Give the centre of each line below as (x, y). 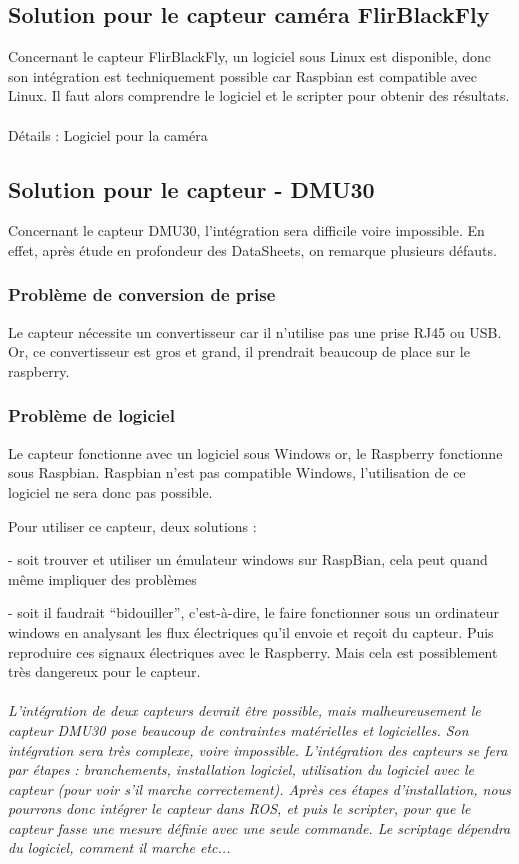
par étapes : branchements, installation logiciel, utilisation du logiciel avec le (241, 769)
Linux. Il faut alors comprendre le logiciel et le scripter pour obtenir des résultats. (259, 95)
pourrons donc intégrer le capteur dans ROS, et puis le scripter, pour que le (239, 808)
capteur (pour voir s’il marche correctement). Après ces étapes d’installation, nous (259, 788)
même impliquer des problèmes (102, 578)
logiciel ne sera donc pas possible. (110, 491)
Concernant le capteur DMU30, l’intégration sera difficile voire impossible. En (246, 230)
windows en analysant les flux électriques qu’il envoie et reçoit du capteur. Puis (251, 631)
